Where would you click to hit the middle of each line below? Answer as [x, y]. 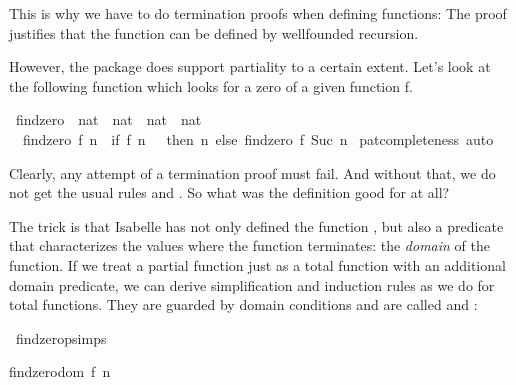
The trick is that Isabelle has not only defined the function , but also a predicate [256, 225]
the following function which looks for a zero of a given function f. [211, 85]
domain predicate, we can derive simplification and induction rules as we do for [252, 284]
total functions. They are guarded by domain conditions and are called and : [243, 304]
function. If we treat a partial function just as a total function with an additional [257, 264]
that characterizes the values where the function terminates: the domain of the [250, 245]
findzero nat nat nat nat [108, 119]
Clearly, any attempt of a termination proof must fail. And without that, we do [252, 172]
